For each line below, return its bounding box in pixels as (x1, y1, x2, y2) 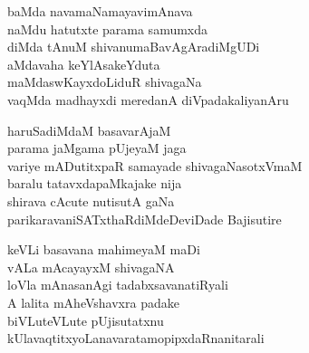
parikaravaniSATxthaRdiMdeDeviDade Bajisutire (7, 209, 282, 228)
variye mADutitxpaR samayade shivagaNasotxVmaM (7, 156, 303, 175)
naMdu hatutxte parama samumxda (7, 19, 208, 38)
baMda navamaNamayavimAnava (7, 2, 193, 20)
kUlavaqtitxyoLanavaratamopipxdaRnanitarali (7, 329, 265, 348)
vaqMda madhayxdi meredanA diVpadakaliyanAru (7, 90, 289, 109)
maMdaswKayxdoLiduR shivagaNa (7, 72, 202, 91)
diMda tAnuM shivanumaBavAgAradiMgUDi (7, 37, 260, 56)
